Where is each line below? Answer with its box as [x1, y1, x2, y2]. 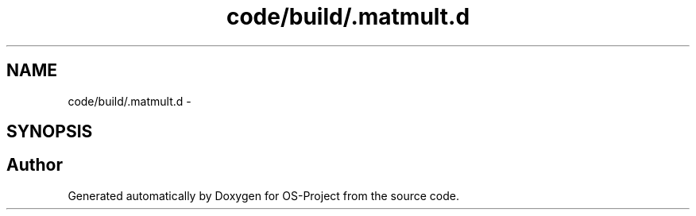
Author [6, 155, 63, 175]
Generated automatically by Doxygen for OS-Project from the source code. [68, 188, 459, 202]
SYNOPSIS [6, 121, 93, 142]
